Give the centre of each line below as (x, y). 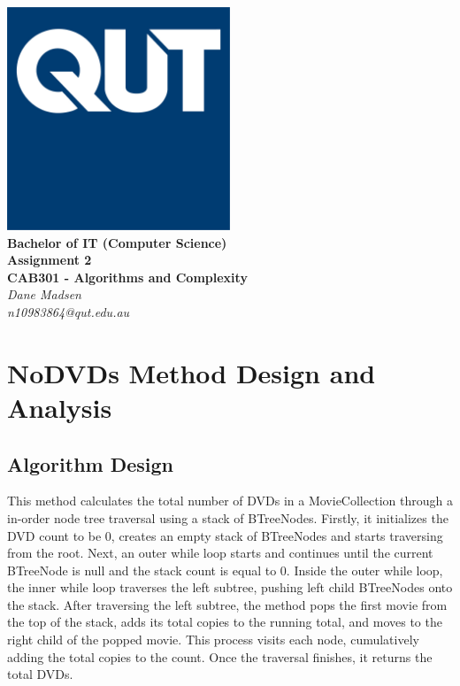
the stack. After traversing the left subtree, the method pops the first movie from (227, 604)
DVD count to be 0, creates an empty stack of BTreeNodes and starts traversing (225, 535)
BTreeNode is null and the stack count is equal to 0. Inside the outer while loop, (225, 570)
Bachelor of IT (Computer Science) (117, 242)
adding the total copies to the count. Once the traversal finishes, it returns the (220, 656)
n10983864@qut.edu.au (69, 311)
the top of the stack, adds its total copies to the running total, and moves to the (225, 622)
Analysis (60, 407)
